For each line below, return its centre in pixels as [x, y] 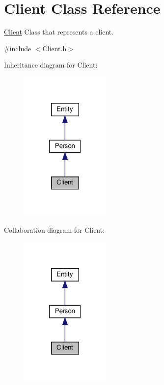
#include [18, 48]
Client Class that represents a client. [59, 32]
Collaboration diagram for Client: [55, 229]
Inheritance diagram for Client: [51, 65]
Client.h [55, 48]
